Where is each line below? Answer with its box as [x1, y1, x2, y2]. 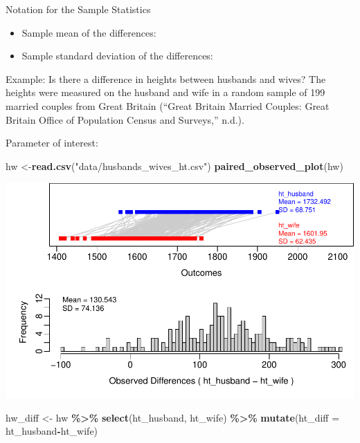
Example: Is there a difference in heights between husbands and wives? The [6, 71, 326, 86]
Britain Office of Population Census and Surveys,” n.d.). [6, 112, 244, 126]
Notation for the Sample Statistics [6, 2, 151, 16]
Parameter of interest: [6, 135, 98, 150]
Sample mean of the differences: [21, 25, 156, 39]
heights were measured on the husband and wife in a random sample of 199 [6, 85, 325, 100]
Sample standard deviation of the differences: [21, 48, 213, 63]
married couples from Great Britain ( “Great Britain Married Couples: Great [6, 98, 330, 113]
